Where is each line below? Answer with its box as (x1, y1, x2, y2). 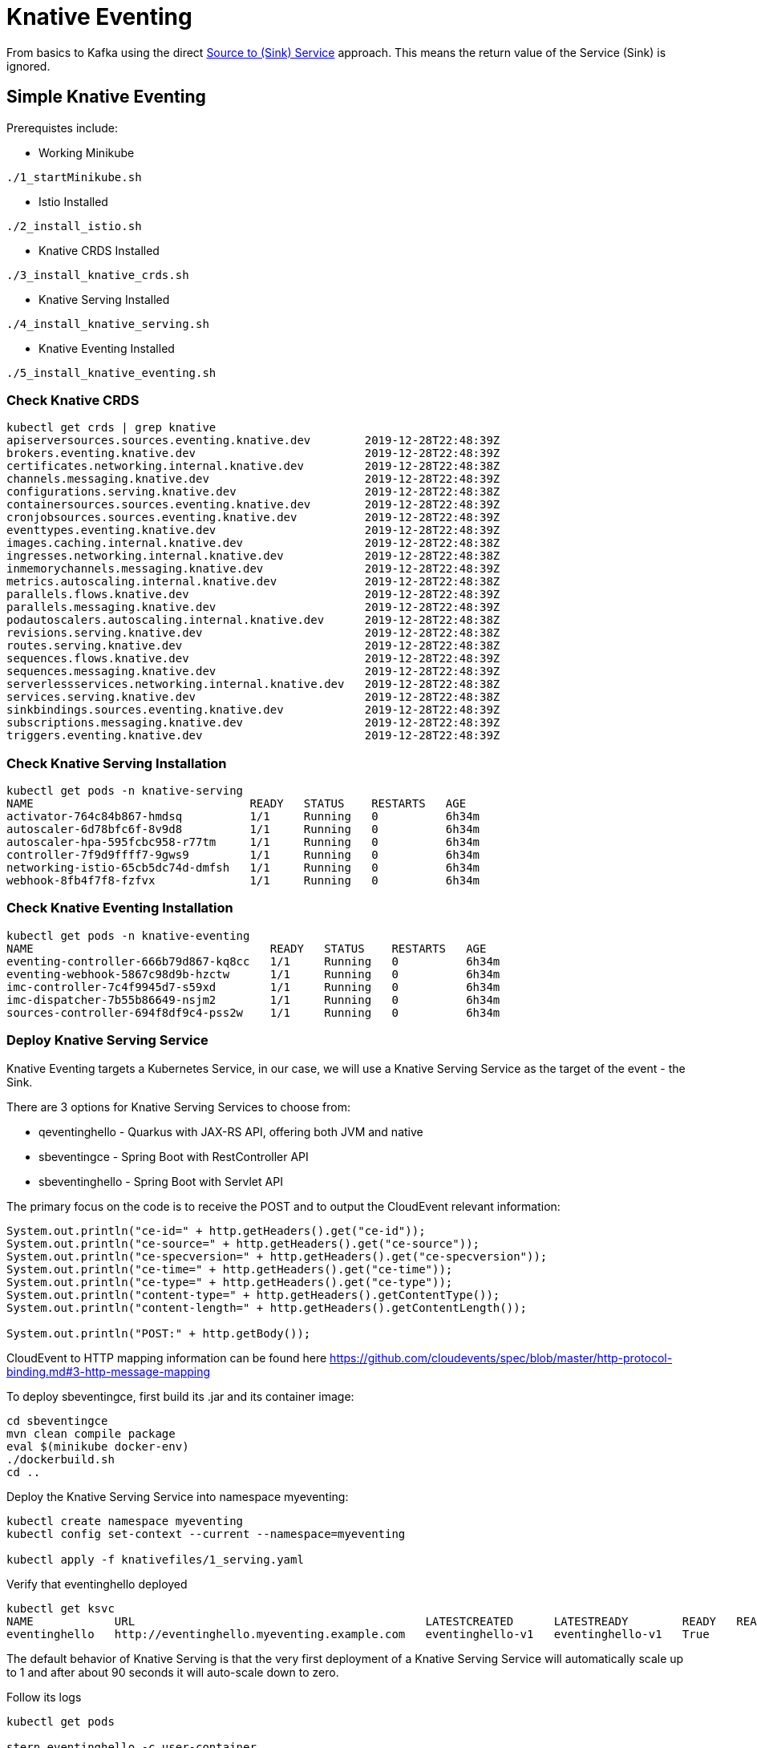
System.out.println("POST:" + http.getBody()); (6, 1326, 311, 1340)
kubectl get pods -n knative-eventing (6, 929, 250, 942)
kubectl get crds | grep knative (6, 421, 217, 435)
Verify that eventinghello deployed (6, 1576, 188, 1591)
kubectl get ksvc (6, 1601, 115, 1615)
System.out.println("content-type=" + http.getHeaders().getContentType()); (6, 1288, 500, 1301)
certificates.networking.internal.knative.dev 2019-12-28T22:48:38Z (6, 459, 500, 473)
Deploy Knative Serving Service (6, 1032, 208, 1049)
